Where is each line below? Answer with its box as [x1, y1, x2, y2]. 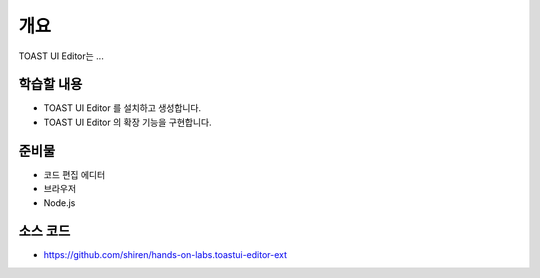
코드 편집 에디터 [43, 168, 106, 180]
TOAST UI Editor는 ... [18, 50, 104, 62]
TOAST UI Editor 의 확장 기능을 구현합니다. [43, 116, 212, 128]
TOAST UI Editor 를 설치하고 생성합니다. [43, 102, 202, 114]
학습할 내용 [18, 76, 83, 93]
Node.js [43, 196, 76, 209]
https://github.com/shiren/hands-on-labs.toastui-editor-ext [43, 249, 288, 261]
